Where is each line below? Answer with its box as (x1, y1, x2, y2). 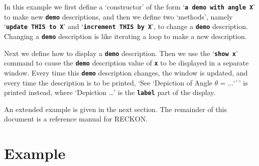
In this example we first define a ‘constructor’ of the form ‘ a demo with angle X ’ (4, 1, 255, 11)
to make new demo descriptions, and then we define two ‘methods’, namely (4, 11, 233, 21)
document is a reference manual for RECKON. (4, 113, 148, 124)
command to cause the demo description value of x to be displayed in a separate (4, 57, 249, 68)
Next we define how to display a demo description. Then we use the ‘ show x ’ (4, 47, 238, 58)
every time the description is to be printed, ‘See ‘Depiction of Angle (4, 77, 213, 87)
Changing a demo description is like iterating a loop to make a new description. (4, 30, 247, 41)
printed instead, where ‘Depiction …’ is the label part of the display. (4, 87, 216, 97)
